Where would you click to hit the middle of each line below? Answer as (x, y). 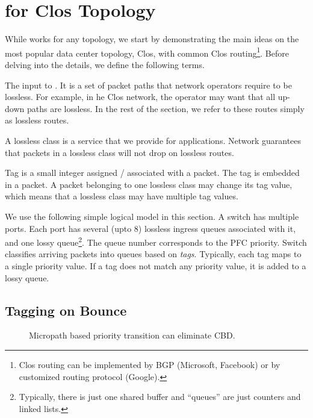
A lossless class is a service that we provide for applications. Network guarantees (153, 140)
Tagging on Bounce (66, 310)
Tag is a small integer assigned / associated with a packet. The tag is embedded (152, 173)
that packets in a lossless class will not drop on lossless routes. (119, 152)
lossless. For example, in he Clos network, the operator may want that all (140, 97)
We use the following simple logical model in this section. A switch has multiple (152, 216)
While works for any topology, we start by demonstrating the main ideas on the (152, 39)
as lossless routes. (37, 120)
